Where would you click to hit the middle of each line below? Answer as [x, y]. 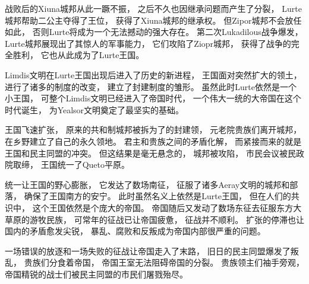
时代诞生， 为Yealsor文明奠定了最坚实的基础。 [94, 109]
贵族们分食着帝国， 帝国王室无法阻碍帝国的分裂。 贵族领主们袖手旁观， [164, 262]
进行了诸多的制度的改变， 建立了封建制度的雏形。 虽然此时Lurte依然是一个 [151, 86]
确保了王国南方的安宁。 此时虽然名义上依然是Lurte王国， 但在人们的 [157, 196]
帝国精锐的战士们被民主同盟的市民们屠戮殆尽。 [96, 274]
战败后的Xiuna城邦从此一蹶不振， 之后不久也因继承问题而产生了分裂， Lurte [153, 8]
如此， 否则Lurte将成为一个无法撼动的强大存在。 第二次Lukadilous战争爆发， [154, 32]
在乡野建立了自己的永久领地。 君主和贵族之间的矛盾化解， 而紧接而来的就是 [153, 141]
